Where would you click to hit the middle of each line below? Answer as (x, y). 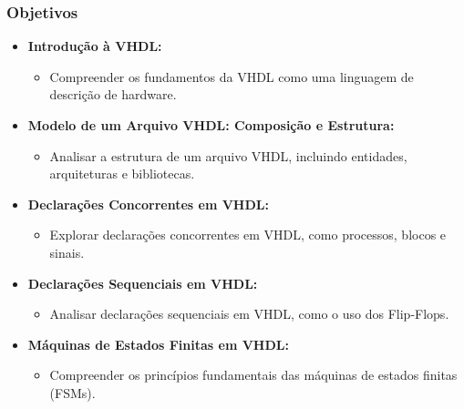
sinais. (67, 252)
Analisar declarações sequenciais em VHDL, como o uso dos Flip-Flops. (249, 314)
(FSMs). (72, 392)
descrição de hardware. (113, 94)
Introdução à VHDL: (95, 46)
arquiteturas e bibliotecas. (122, 174)
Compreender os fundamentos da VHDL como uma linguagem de (232, 76)
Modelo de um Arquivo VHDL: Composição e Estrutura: (211, 125)
